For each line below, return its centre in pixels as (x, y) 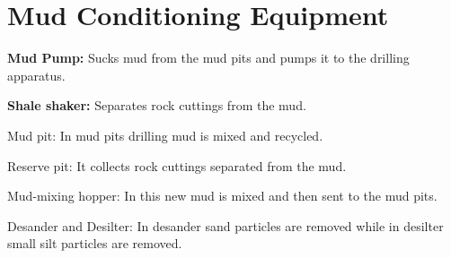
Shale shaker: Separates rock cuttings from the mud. (157, 105)
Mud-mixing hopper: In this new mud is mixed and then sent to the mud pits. (222, 196)
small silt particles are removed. (95, 243)
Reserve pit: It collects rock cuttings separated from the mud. (177, 165)
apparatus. (36, 75)
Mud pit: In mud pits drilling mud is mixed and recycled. (165, 135)
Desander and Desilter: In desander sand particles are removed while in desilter (225, 225)
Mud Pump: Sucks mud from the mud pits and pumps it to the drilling (208, 58)
